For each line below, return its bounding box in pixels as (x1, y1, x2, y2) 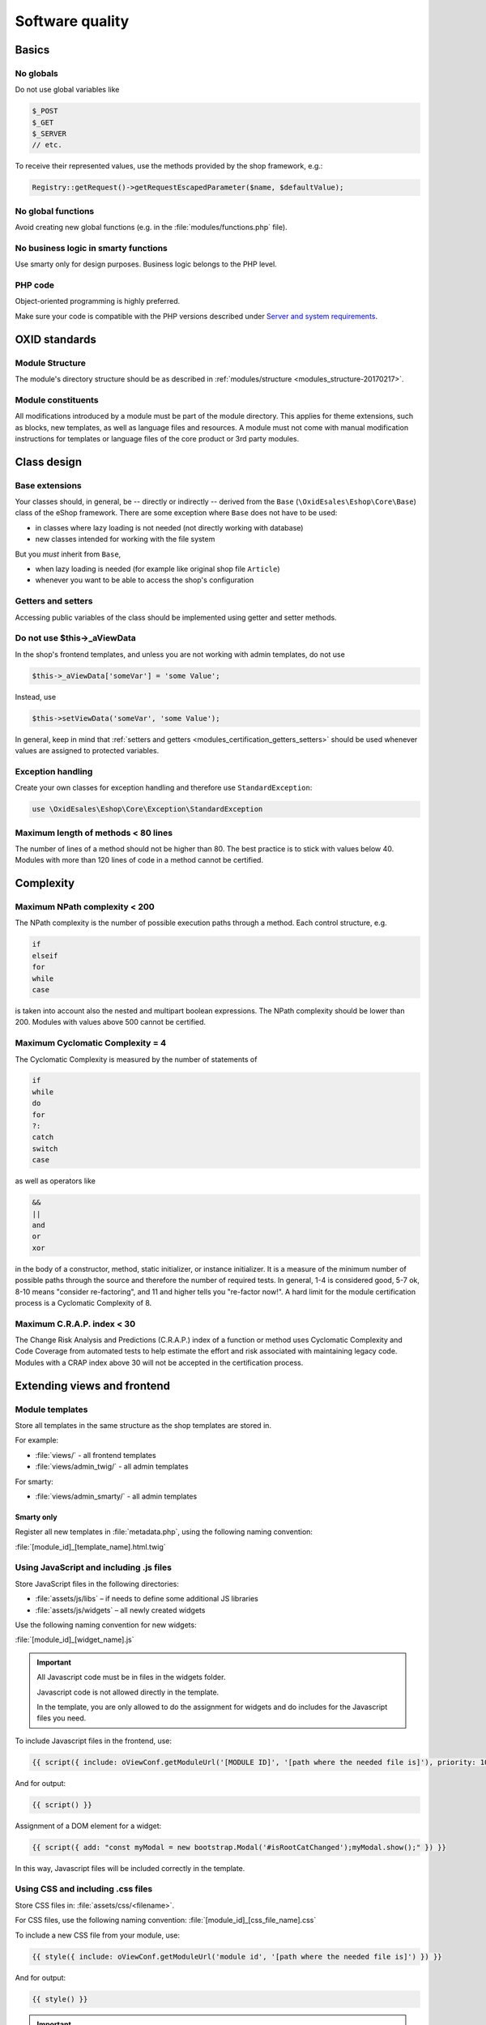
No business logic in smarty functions (15, 242, 168, 254)
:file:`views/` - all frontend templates (35, 1450, 157, 1460)
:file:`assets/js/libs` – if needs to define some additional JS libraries (35, 1594, 258, 1604)
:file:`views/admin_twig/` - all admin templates (35, 1462, 190, 1472)
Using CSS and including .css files (15, 1883, 153, 1895)
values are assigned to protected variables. (15, 746, 160, 756)
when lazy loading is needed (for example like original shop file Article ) (35, 564, 280, 574)
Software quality (15, 12, 130, 30)
